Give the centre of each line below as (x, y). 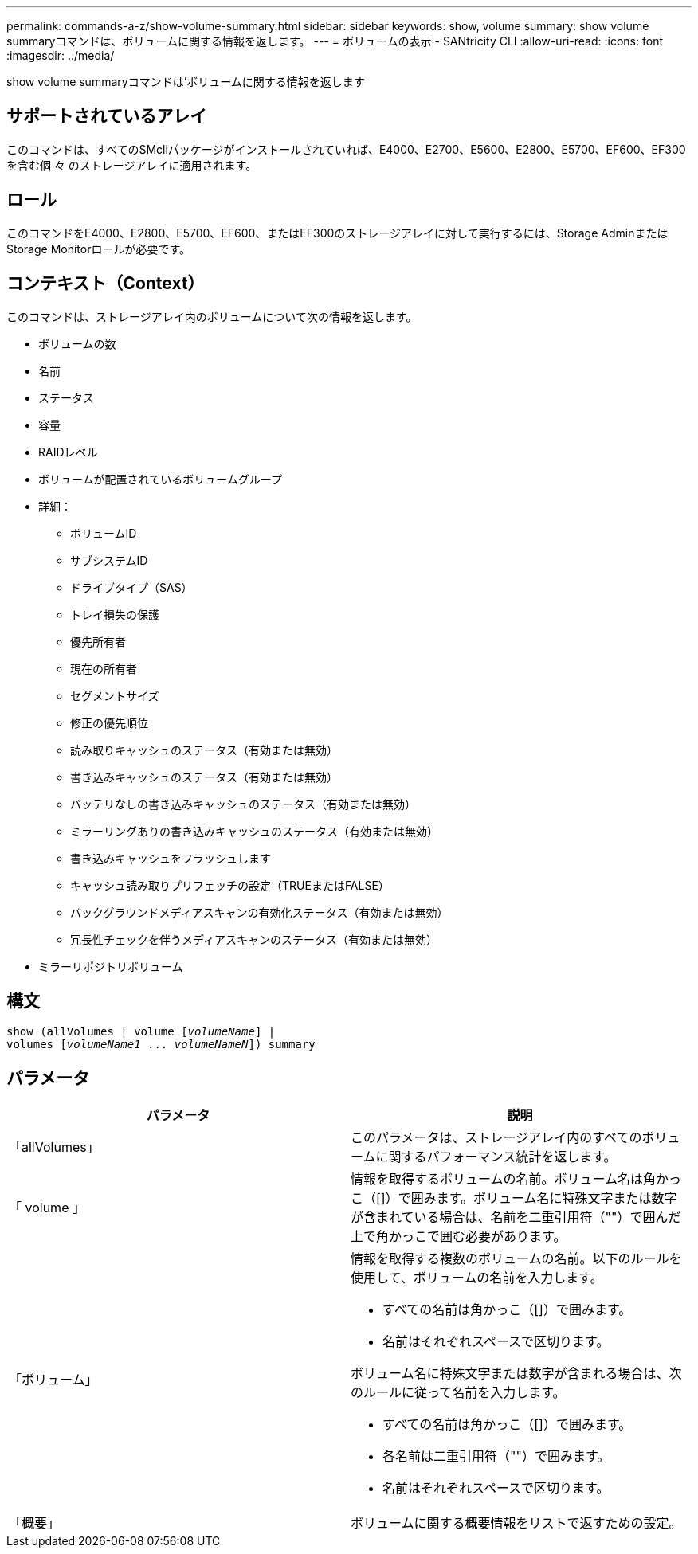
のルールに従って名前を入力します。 (458, 1393)
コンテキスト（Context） (106, 284)
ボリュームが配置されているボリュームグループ (160, 479)
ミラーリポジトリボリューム (111, 966)
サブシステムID (109, 560)
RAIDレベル (68, 452)
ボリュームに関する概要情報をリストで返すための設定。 (516, 1523)
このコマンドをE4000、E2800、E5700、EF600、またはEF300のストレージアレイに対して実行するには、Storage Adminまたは (337, 233)
